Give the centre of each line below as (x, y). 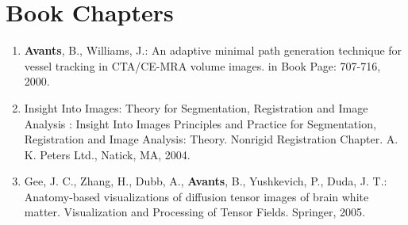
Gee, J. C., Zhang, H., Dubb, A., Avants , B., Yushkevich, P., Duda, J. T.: (206, 181)
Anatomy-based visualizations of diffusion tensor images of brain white (196, 196)
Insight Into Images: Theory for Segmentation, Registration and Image (196, 107)
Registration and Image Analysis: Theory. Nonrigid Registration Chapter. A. (211, 139)
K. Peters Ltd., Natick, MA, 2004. (107, 154)
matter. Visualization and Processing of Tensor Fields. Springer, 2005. (194, 212)
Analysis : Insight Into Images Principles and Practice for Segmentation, (200, 123)
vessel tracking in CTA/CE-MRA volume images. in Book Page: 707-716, (202, 65)
